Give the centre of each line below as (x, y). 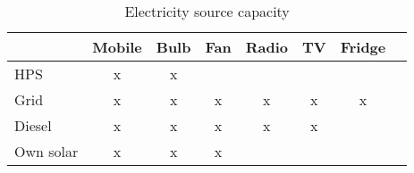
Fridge (363, 47)
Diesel (33, 125)
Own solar (46, 151)
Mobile (117, 47)
